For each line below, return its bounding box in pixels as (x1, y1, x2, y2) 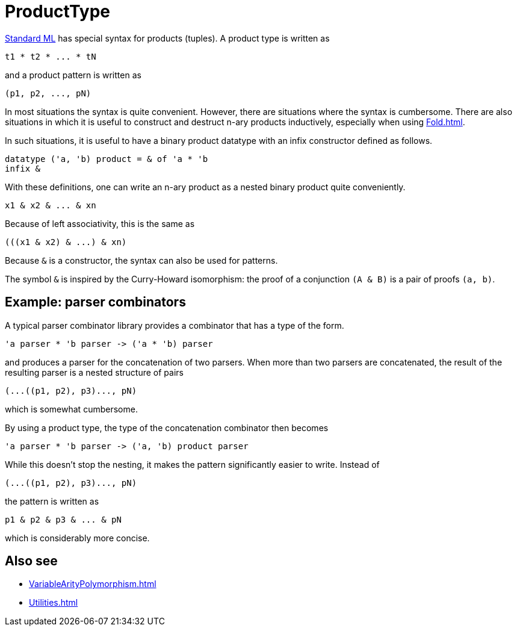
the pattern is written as (5, 496, 99, 506)
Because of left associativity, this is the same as (5, 218, 195, 229)
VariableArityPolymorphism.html (29, 579, 156, 589)
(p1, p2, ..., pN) (5, 88, 91, 98)
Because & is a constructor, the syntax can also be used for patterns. (5, 255, 278, 266)
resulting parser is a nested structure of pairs (5, 367, 184, 378)
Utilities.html (29, 597, 78, 608)
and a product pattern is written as (5, 69, 141, 80)
